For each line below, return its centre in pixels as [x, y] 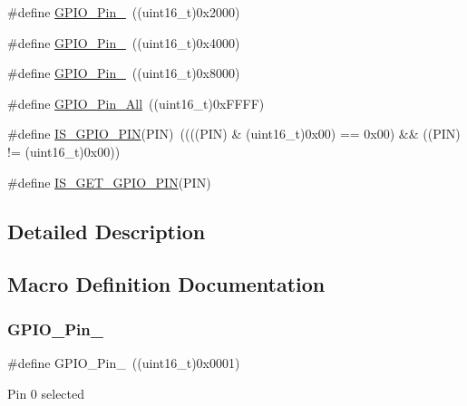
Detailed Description [107, 231]
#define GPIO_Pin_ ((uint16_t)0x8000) [124, 73]
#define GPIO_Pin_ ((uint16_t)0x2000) [124, 12]
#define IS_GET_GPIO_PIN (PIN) [109, 182]
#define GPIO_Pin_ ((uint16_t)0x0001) [124, 362]
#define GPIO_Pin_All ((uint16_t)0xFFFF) [136, 103]
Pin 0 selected [46, 393]
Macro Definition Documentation [166, 284]
